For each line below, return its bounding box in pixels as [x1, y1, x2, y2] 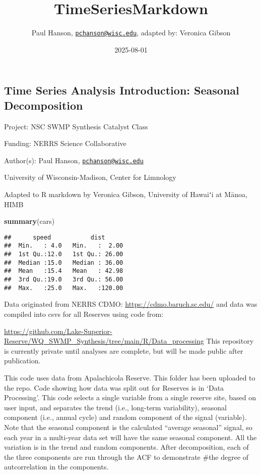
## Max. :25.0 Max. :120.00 [4, 284, 123, 292]
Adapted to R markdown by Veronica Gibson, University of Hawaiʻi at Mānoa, [4, 189, 247, 200]
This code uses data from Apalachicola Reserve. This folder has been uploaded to [4, 372, 255, 383]
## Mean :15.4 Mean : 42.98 [4, 267, 123, 275]
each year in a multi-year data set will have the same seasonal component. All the [4, 432, 257, 442]
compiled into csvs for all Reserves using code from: [4, 308, 164, 319]
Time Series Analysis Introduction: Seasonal [4, 82, 239, 98]
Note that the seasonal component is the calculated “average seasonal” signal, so [4, 421, 252, 432]
